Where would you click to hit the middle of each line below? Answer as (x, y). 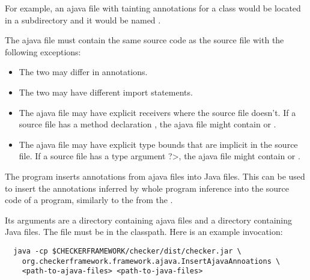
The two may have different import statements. (106, 92)
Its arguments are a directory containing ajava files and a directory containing (149, 220)
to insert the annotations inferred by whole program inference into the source (147, 188)
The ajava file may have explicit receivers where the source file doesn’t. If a (157, 112)
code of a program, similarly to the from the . (89, 200)
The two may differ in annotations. (83, 72)
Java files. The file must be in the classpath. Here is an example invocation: (144, 232)
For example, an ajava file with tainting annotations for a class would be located (153, 8)
